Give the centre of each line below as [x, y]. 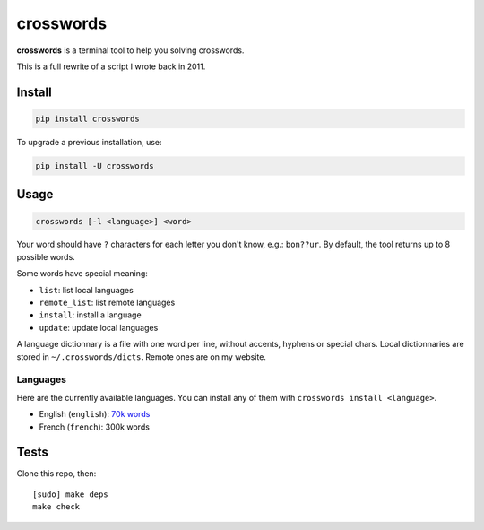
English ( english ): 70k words [95, 414]
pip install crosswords [88, 118]
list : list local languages [86, 290]
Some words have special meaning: [82, 274]
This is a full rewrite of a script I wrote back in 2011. [111, 66]
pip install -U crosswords [95, 165]
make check [56, 507]
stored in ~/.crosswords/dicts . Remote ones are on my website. [141, 356]
